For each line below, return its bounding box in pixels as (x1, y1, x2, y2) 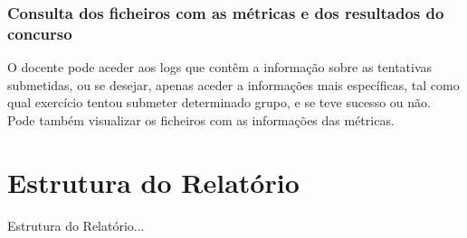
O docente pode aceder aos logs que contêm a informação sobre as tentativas (7, 58, 433, 77)
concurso (7, 22, 72, 44)
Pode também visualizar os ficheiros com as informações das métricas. (7, 110, 395, 129)
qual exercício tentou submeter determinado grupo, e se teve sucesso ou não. (7, 93, 431, 112)
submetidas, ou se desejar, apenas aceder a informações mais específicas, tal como (7, 75, 460, 94)
